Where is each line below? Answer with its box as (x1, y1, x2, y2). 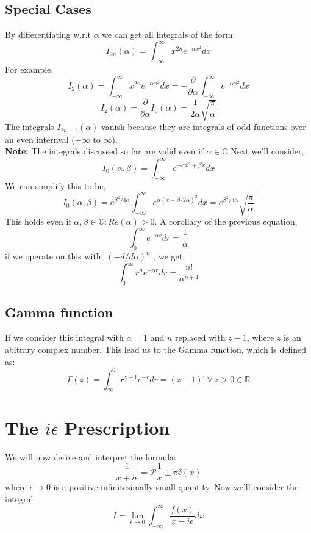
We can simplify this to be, (5, 179, 106, 192)
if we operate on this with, (5, 250, 104, 263)
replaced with (174, 331, 226, 344)
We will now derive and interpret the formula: (5, 450, 176, 463)
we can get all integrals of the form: (102, 28, 235, 41)
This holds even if (5, 215, 71, 228)
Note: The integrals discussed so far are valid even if (5, 145, 204, 158)
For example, (5, 63, 54, 76)
